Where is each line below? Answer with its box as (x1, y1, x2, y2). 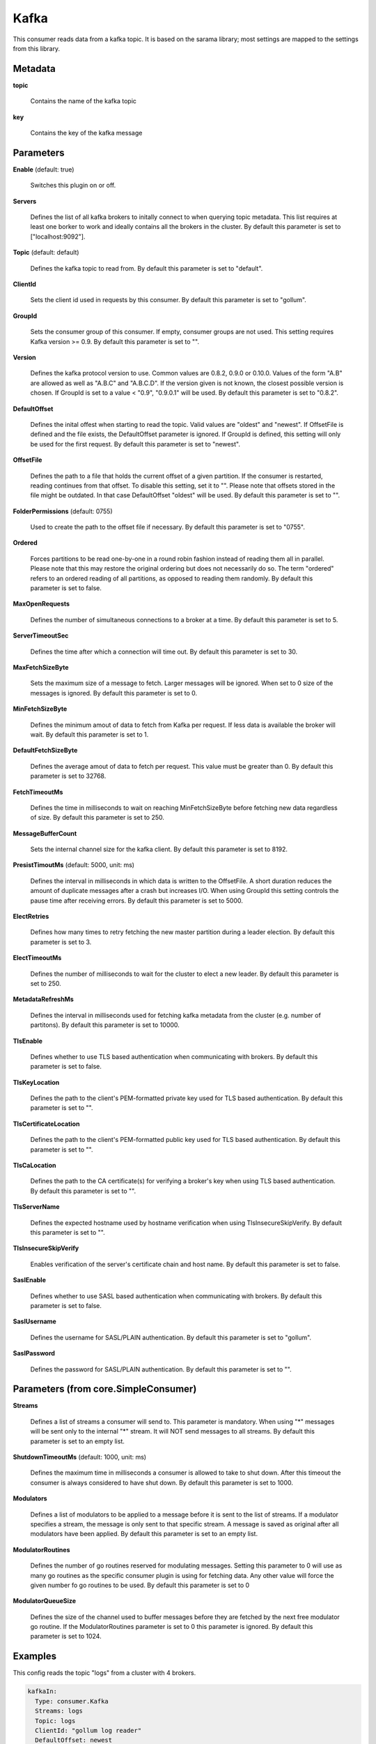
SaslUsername (13, 1317, 57, 1325)
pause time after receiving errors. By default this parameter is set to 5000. (30, 896, 244, 905)
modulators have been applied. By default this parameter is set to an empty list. (30, 1530, 258, 1538)
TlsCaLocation (13, 1162, 56, 1170)
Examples (13, 1651, 57, 1662)
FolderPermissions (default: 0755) (13, 506, 113, 516)
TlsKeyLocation (13, 1078, 60, 1086)
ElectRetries (13, 912, 49, 921)
